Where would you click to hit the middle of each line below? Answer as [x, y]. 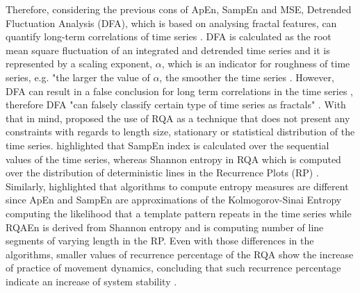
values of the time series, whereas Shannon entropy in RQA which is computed [173, 159]
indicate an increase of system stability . [91, 281]
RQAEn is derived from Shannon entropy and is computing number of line [165, 227]
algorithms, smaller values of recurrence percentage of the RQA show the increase [180, 254]
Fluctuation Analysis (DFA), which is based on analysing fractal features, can [171, 23]
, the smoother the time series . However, [247, 77]
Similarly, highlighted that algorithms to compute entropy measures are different [177, 186]
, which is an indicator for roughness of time [256, 64]
